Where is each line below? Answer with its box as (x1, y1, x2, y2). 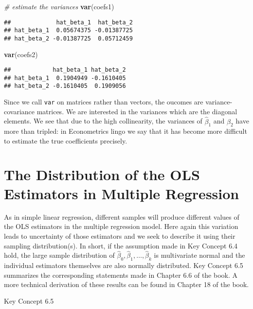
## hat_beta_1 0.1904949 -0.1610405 (4, 74, 126, 82)
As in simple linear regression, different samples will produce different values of (4, 211, 239, 222)
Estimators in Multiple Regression (4, 183, 239, 203)
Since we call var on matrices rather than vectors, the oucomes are (4, 97, 203, 107)
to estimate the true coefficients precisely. (4, 135, 127, 145)
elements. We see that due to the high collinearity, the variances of (4, 116, 202, 126)
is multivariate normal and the (154, 250, 245, 260)
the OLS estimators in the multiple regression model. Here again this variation (4, 221, 238, 231)
